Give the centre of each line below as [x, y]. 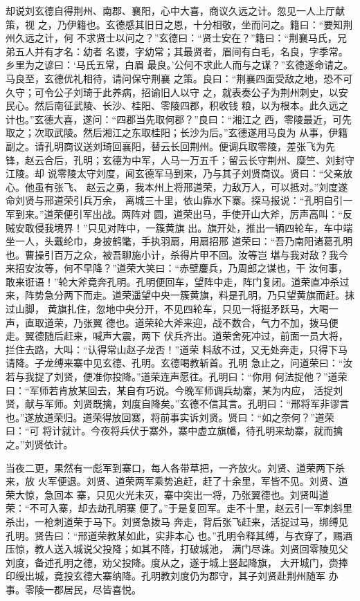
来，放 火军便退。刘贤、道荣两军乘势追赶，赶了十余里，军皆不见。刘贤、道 [177, 481]
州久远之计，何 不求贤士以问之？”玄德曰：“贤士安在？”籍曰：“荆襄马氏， [172, 38]
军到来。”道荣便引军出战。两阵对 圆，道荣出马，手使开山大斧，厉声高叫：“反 [179, 213]
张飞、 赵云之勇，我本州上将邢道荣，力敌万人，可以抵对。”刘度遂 [201, 186]
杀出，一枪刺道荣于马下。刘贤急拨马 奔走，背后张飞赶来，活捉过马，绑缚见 [177, 521]
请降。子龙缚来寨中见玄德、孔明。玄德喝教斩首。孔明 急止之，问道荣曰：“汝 [179, 363]
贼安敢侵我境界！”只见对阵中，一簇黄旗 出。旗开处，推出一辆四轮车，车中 [174, 227]
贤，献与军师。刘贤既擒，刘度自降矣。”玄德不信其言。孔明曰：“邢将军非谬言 [178, 404]
